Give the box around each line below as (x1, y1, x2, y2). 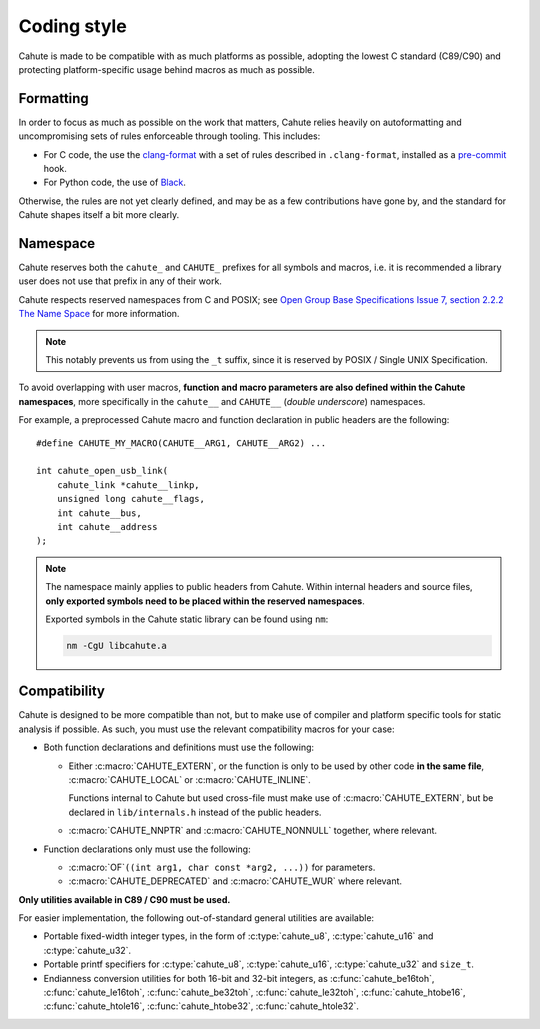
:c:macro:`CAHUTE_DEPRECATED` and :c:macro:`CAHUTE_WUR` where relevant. (68, 875, 403, 887)
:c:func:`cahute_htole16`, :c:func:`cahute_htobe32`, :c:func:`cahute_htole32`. (43, 1000, 360, 1012)
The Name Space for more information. (18, 308, 180, 320)
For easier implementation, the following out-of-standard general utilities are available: (18, 912, 375, 924)
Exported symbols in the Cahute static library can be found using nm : (45, 613, 329, 625)
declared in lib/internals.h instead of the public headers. (68, 806, 322, 818)
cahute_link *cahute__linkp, (56, 479, 200, 490)
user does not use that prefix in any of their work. (18, 275, 222, 287)
